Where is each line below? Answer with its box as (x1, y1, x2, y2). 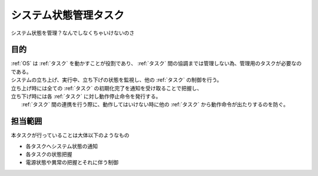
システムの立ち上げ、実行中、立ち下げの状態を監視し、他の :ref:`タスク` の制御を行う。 (11, 76, 223, 83)
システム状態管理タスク (11, 9, 125, 22)
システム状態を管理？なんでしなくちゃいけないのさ (11, 29, 135, 36)
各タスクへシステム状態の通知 (25, 143, 98, 150)
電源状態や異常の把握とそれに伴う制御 (25, 159, 119, 166)
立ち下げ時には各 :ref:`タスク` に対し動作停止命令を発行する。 (11, 93, 161, 100)
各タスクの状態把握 (25, 151, 72, 158)
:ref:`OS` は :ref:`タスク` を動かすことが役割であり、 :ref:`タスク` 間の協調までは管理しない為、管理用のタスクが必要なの (11, 60, 302, 67)
